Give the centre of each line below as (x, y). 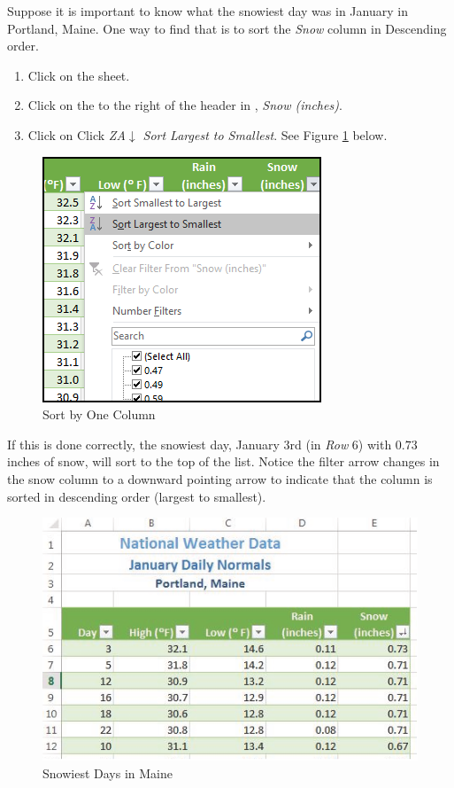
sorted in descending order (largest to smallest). (137, 496)
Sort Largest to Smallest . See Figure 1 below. (265, 134)
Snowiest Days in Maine (108, 772)
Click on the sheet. (79, 75)
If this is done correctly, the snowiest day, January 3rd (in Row (178, 444)
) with (375, 444)
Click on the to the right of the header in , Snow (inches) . (185, 105)
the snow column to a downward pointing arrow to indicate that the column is (220, 478)
